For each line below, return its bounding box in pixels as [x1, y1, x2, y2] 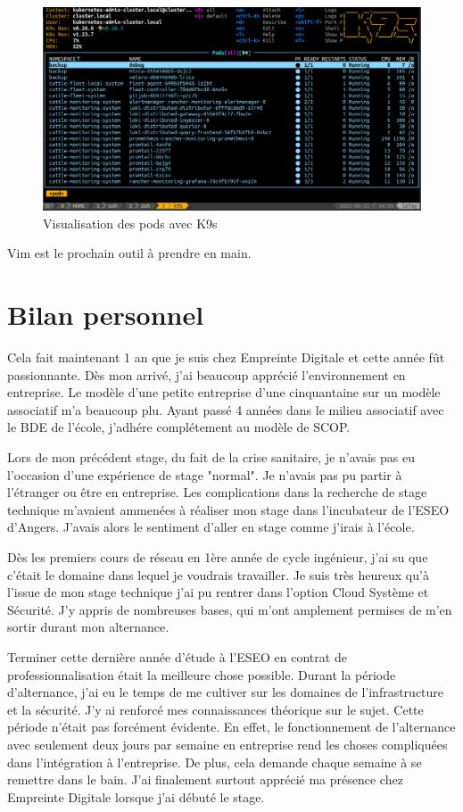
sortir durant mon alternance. [7, 617, 169, 636]
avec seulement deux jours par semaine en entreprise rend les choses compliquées [7, 734, 448, 753]
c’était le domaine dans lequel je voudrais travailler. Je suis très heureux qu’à [7, 565, 429, 584]
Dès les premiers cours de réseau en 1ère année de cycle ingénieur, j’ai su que [7, 547, 428, 566]
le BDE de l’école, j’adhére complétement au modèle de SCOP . [7, 418, 351, 436]
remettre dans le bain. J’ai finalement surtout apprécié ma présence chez [7, 770, 403, 789]
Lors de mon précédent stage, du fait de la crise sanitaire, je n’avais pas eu [7, 448, 415, 467]
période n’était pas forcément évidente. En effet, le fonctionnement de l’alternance [7, 717, 456, 736]
